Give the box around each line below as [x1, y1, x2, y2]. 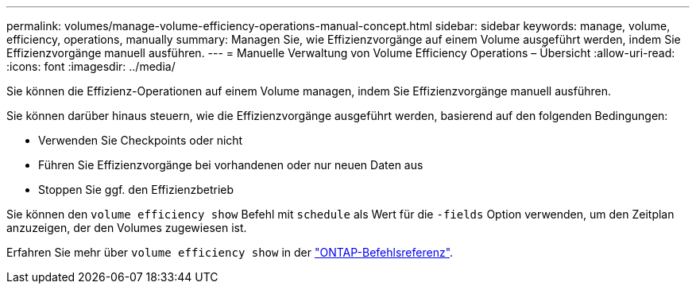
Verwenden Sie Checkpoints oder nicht [38, 133, 243, 147]
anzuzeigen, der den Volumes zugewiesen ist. [6, 221, 247, 234]
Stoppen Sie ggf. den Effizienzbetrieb [38, 183, 234, 196]
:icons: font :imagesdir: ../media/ [6, 60, 176, 73]
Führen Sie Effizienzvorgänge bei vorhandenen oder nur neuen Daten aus [38, 158, 423, 172]
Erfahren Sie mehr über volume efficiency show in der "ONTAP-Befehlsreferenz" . [6, 246, 454, 259]
